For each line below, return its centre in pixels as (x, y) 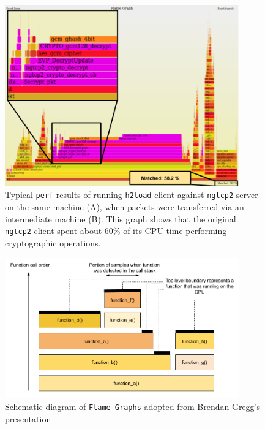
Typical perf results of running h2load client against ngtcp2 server (132, 195)
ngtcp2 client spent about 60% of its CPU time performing (116, 231)
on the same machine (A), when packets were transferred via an (125, 207)
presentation (28, 418)
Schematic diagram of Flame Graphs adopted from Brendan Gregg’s (132, 407)
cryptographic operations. (53, 242)
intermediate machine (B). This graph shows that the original (121, 218)
